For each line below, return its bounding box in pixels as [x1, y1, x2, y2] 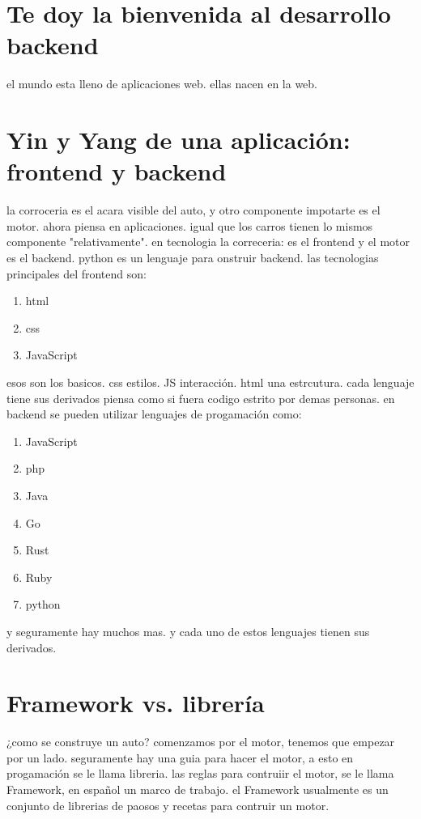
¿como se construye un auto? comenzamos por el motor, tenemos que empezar [6, 733, 395, 750]
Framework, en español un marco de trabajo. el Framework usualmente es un [6, 781, 389, 797]
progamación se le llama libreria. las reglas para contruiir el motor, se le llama [6, 765, 394, 782]
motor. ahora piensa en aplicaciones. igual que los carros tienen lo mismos [6, 217, 373, 234]
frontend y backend [6, 155, 227, 188]
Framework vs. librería [6, 686, 265, 719]
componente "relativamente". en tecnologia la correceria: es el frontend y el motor [6, 233, 410, 250]
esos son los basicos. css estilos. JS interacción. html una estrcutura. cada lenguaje [6, 373, 415, 390]
